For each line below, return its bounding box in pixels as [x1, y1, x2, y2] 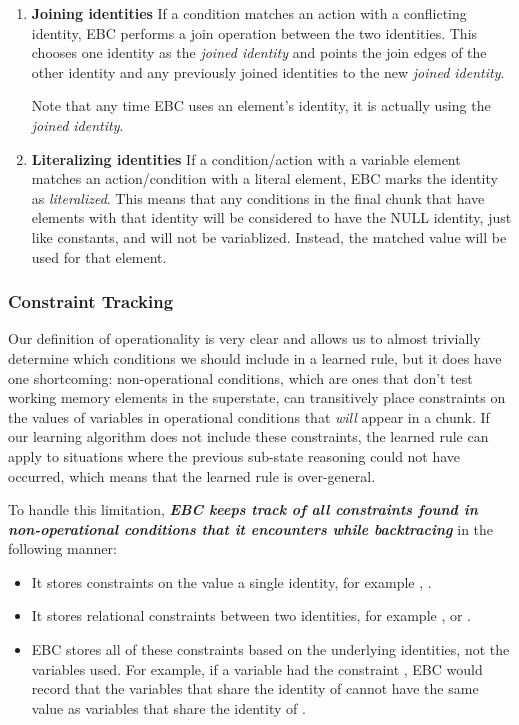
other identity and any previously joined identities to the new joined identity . [31, 61, 505, 82]
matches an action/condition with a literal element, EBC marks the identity [31, 168, 498, 189]
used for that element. [31, 246, 167, 267]
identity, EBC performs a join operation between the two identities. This [31, 22, 478, 43]
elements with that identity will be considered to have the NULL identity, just [31, 207, 512, 228]
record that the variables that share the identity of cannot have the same [31, 678, 479, 699]
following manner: [8, 538, 117, 559]
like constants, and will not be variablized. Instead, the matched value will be [31, 226, 507, 247]
